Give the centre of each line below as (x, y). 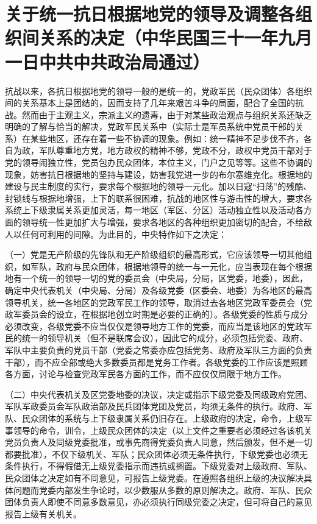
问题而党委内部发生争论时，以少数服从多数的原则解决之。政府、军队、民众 (162, 490)
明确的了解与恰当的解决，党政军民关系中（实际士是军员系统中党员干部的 (150, 126)
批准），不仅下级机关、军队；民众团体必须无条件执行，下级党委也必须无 (165, 454)
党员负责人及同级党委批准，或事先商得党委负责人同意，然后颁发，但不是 (150, 442)
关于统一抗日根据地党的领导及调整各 (150, 14)
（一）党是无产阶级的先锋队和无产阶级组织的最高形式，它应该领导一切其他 (154, 254)
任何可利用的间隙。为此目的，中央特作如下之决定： (124, 234)
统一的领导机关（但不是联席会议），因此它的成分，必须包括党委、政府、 (165, 338)
